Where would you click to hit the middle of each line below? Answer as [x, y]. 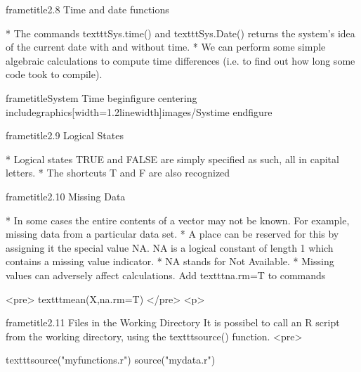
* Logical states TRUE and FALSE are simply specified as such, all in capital [172, 159]
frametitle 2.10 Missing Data [66, 196]
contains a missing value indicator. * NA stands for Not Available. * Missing [170, 261]
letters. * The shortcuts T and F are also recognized [118, 173]
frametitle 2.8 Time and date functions [87, 9]
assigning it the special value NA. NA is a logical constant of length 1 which [170, 247]
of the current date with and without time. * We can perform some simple [166, 47]
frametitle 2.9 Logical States [65, 135]
